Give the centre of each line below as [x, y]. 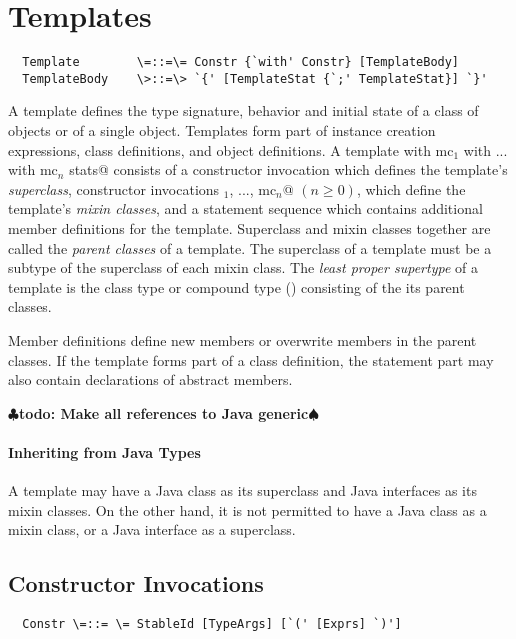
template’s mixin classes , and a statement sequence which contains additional [245, 208]
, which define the [411, 188]
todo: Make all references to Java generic [163, 412]
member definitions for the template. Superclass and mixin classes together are [249, 228]
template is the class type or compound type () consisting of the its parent [236, 286]
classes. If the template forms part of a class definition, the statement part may [251, 359]
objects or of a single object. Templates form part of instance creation [222, 130]
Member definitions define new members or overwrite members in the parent [242, 339]
